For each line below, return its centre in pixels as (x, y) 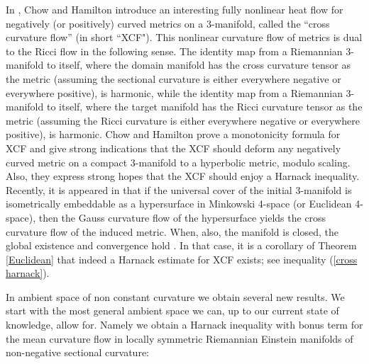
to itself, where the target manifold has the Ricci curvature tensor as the (204, 107)
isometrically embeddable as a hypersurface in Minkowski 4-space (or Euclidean (179, 204)
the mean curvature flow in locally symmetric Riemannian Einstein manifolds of (180, 338)
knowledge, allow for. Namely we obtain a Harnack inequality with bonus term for (184, 325)
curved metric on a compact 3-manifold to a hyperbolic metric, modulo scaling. (178, 162)
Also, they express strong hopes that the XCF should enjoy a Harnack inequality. (183, 176)
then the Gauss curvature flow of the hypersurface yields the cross (182, 217)
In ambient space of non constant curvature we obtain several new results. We (175, 296)
